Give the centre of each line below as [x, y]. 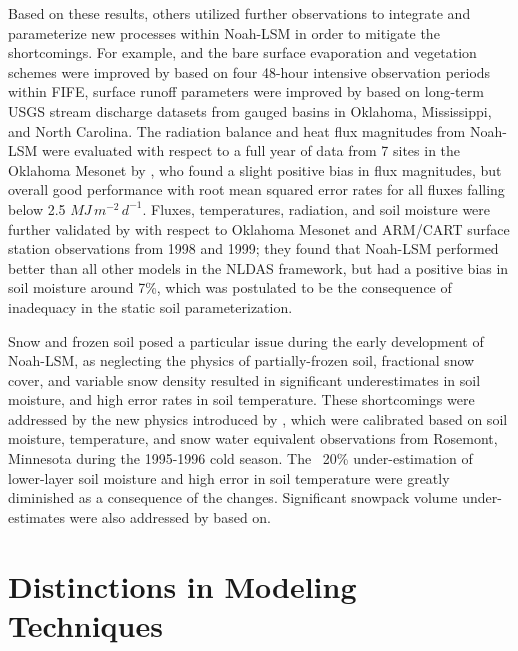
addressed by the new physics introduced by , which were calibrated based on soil [258, 418]
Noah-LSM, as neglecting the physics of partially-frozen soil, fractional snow [241, 360]
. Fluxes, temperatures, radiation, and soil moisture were [316, 208]
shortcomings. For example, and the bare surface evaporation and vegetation [242, 52]
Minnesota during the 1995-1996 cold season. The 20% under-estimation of [240, 458]
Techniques [85, 624]
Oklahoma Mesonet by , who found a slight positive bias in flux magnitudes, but [255, 169]
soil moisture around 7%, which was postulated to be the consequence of [230, 287]
